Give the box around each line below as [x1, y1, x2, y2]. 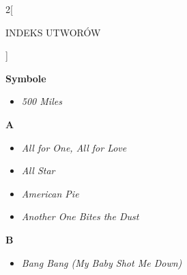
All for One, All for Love [21, 140, 127, 154]
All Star [21, 163, 55, 178]
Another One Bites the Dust [21, 209, 139, 224]
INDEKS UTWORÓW [5, 25, 101, 39]
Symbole [5, 71, 46, 85]
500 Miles [21, 94, 62, 108]
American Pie [21, 186, 79, 200]
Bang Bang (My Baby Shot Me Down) [21, 255, 182, 270]
